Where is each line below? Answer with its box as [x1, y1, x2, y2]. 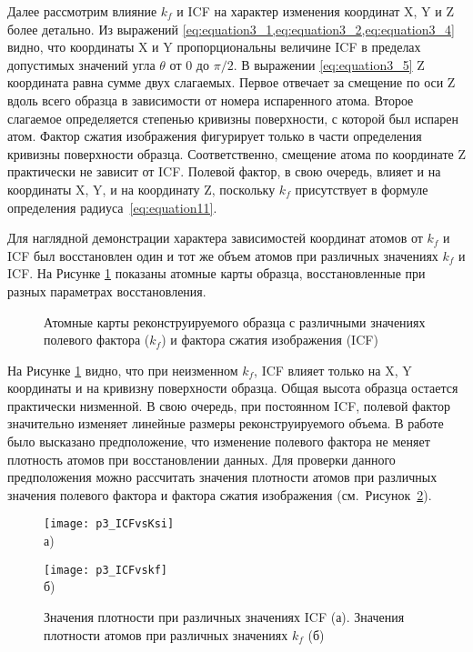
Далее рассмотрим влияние [7, 2, 157, 20]
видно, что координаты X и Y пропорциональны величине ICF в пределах [7, 37, 421, 56]
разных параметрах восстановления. [7, 281, 206, 300]
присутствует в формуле [295, 179, 428, 198]
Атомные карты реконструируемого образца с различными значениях [44, 312, 426, 331]
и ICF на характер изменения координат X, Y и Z [176, 2, 454, 20]
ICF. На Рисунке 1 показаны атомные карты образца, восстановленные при [7, 264, 426, 283]
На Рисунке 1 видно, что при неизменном [7, 360, 238, 379]
